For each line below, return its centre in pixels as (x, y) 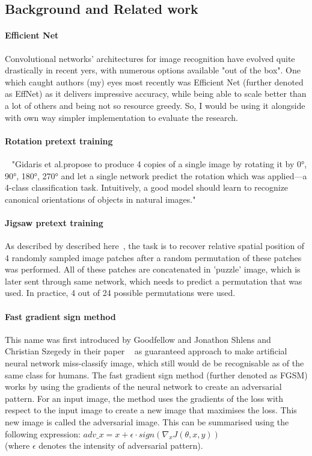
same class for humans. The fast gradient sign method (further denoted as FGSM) (156, 374)
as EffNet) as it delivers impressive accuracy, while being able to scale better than (156, 94)
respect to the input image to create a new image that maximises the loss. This (151, 410)
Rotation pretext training (59, 140)
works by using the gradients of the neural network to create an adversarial (143, 387)
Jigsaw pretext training (54, 222)
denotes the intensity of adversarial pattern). (121, 445)
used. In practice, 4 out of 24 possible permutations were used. (120, 293)
